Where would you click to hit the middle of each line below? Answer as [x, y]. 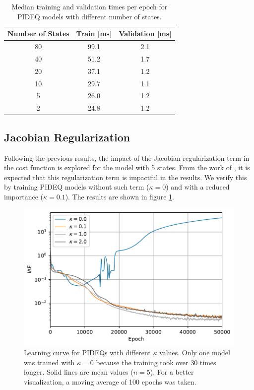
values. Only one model [195, 353]
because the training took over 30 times [156, 362]
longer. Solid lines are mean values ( [79, 372]
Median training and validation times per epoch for [90, 6]
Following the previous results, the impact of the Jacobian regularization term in [127, 158]
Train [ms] [94, 33]
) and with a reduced [198, 187]
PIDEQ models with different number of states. [89, 16]
